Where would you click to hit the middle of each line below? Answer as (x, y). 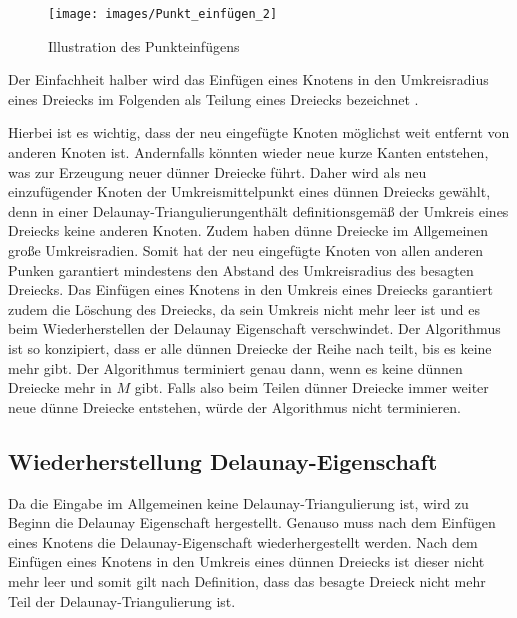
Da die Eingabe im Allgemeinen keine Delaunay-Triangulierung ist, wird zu (238, 502)
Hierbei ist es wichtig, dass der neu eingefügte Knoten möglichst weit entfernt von (259, 132)
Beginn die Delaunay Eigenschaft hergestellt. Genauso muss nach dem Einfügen (252, 522)
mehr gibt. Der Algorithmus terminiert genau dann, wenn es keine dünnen (235, 367)
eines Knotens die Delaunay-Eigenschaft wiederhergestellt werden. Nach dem (243, 541)
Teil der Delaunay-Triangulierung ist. (122, 600)
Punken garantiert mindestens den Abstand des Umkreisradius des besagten (241, 269)
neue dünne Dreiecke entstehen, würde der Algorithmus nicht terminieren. (234, 406)
